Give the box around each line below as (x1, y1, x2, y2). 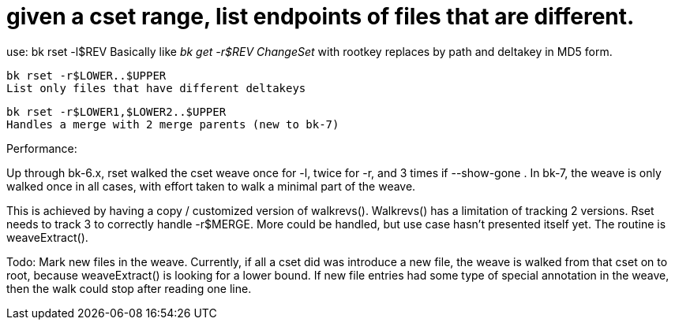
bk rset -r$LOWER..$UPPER (6, 69, 167, 82)
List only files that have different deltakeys (6, 81, 306, 94)
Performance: (6, 141, 77, 155)
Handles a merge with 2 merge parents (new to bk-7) (6, 117, 339, 131)
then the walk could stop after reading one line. (6, 281, 252, 295)
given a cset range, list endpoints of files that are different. (6, 3, 635, 30)
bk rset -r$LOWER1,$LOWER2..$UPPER (6, 105, 227, 118)
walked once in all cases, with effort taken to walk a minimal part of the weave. (6, 179, 416, 193)
